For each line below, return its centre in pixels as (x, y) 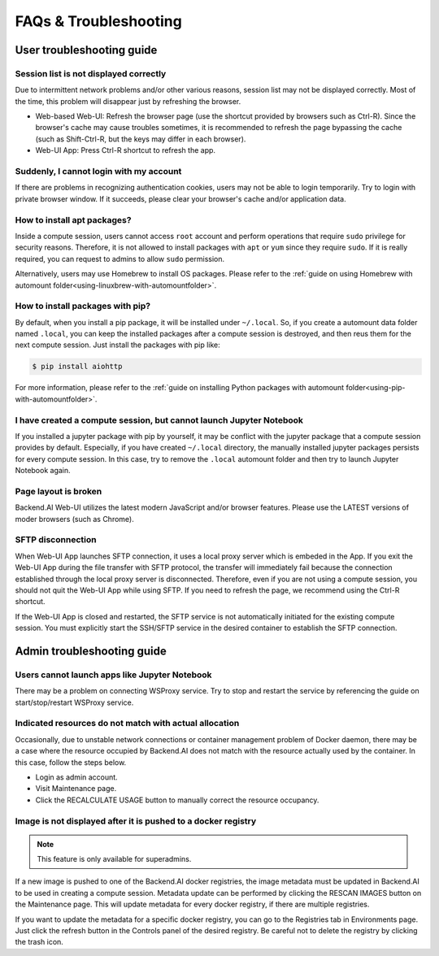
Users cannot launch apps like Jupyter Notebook (113, 675)
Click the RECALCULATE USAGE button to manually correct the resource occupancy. (177, 800)
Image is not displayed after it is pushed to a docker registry (136, 821)
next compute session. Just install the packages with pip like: (118, 345)
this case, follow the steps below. (71, 762)
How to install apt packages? (73, 219)
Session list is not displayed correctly (91, 73)
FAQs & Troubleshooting (98, 21)
